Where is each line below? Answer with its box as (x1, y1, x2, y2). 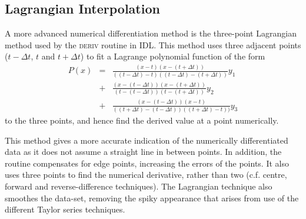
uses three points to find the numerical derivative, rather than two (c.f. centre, (5, 168, 287, 181)
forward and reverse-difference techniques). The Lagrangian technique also (5, 180, 272, 192)
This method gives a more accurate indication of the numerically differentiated (5, 134, 288, 146)
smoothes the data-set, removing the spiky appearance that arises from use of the (5, 191, 299, 204)
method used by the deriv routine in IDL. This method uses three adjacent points (5, 38, 301, 51)
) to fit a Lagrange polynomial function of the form (80, 50, 265, 62)
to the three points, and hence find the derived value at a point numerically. (5, 114, 279, 127)
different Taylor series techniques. (5, 203, 125, 215)
